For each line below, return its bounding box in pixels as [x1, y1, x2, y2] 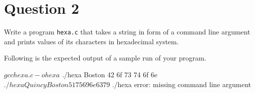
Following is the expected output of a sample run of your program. [4, 53, 206, 63]
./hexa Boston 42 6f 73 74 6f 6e [62, 69, 157, 79]
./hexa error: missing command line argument [112, 79, 252, 89]
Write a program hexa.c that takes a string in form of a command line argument [4, 27, 251, 37]
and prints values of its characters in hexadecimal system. [4, 36, 179, 46]
